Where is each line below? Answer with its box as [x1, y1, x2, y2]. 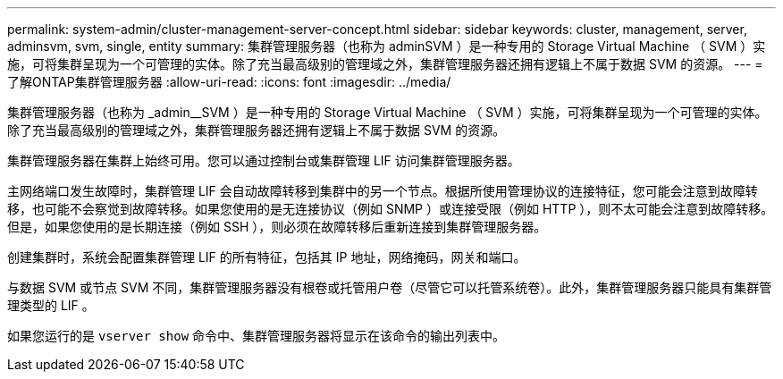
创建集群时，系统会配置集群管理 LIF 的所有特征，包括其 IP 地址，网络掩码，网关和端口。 [7, 249, 526, 265]
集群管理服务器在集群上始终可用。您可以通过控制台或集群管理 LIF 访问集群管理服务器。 [7, 153, 520, 168]
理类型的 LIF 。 [7, 298, 95, 313]
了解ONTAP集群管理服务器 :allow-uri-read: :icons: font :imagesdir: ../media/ [7, 74, 451, 89]
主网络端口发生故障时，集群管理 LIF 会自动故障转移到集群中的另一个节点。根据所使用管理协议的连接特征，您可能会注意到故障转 [7, 183, 758, 198]
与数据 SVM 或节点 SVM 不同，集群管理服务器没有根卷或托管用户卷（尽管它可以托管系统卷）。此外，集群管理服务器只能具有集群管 [7, 280, 772, 295]
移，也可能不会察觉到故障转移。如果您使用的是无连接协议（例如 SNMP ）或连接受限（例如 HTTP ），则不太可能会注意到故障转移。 [7, 201, 774, 216]
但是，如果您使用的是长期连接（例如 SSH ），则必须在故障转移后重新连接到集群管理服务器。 [7, 219, 547, 234]
